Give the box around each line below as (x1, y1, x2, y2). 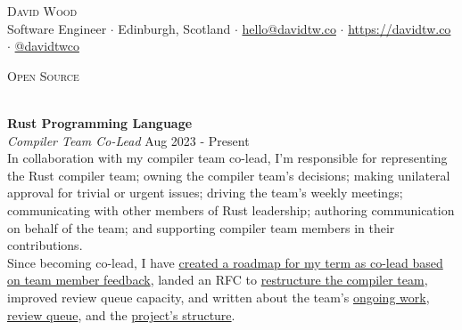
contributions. (7, 236, 83, 254)
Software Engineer (7, 19, 107, 37)
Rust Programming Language (7, 113, 193, 132)
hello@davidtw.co (242, 19, 336, 37)
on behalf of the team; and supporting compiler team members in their (7, 218, 395, 237)
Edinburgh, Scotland (118, 19, 231, 37)
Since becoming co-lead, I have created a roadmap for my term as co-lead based (7, 253, 443, 271)
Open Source (7, 66, 79, 85)
